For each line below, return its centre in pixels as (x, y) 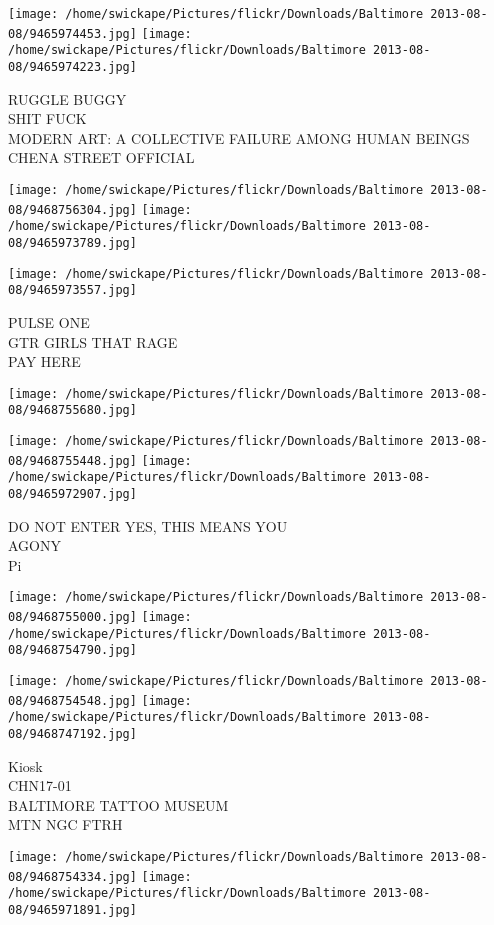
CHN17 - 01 (40, 785)
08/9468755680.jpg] (72, 410)
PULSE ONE (49, 321)
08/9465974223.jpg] (72, 66)
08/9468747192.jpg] (72, 734)
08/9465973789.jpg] (72, 242)
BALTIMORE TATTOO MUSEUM (118, 804)
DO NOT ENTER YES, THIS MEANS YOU (148, 525)
